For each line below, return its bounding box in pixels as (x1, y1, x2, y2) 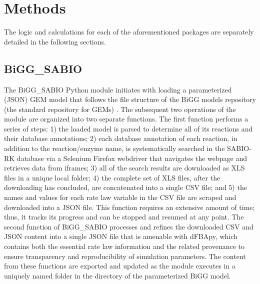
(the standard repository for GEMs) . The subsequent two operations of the (4, 103, 236, 114)
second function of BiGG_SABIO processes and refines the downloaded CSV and (4, 221, 253, 231)
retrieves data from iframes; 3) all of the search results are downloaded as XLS (4, 162, 245, 173)
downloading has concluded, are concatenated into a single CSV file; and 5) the (4, 182, 247, 192)
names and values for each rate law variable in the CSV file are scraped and (4, 192, 236, 202)
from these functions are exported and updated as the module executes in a (4, 260, 235, 271)
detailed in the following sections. (4, 36, 106, 46)
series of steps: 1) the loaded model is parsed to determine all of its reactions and (4, 123, 253, 133)
